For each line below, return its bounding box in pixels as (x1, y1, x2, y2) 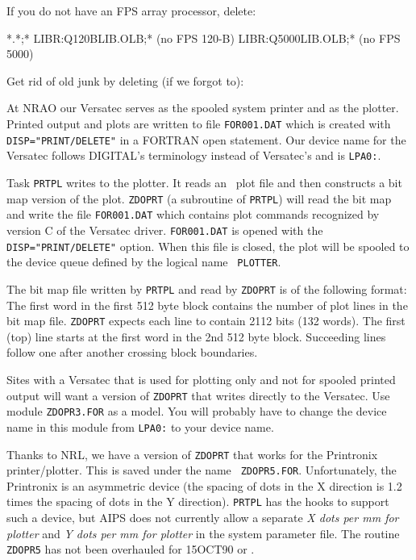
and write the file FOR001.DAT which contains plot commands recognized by (6, 206, 380, 223)
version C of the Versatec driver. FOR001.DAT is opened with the (6, 221, 323, 238)
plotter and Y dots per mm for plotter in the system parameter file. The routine (6, 524, 400, 541)
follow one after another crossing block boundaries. (6, 344, 258, 361)
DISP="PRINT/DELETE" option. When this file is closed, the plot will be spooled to (6, 237, 410, 254)
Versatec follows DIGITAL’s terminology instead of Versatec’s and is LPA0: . (6, 147, 381, 164)
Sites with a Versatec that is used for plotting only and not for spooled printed (6, 370, 396, 387)
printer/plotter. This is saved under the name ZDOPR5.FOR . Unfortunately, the (6, 462, 397, 479)
